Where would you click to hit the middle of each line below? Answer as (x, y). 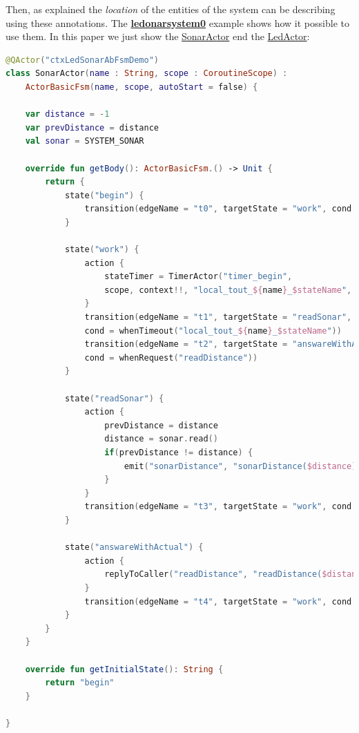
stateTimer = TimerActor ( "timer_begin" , (198, 277)
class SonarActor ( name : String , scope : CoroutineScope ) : (147, 74)
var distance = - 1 (67, 114)
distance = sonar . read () (161, 439)
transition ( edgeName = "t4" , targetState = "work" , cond (218, 601)
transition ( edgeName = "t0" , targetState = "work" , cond (218, 209)
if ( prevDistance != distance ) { (179, 453)
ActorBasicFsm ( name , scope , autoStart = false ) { (142, 87)
